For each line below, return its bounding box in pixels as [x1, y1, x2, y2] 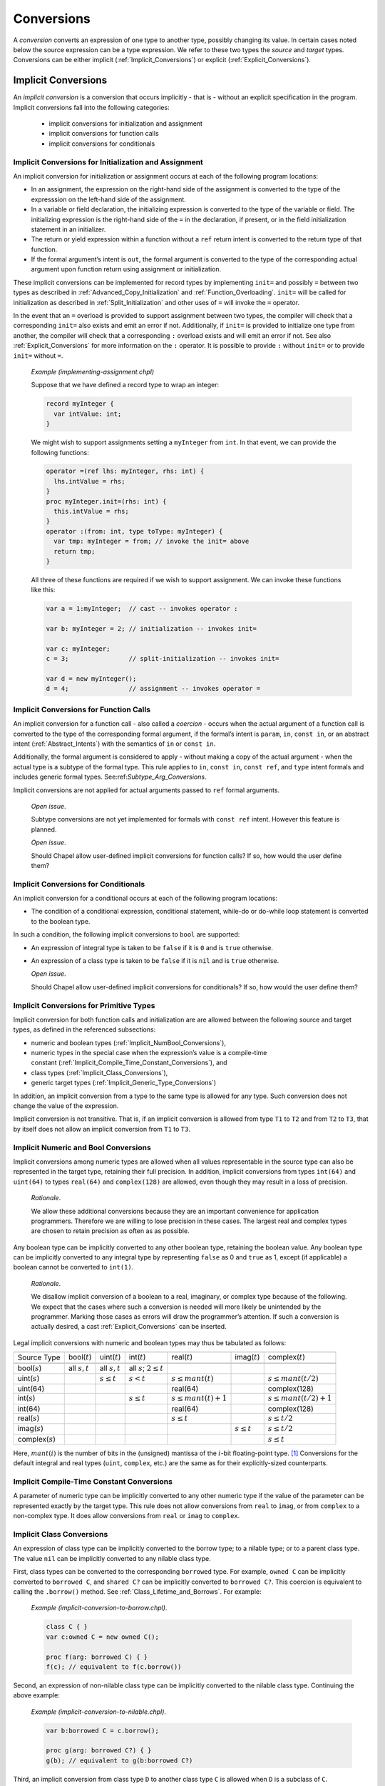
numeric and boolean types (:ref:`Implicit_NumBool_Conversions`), [31, 1038, 227, 1047]
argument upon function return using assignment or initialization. [31, 265, 221, 274]
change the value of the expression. [13, 1102, 119, 1110]
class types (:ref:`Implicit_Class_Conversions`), [31, 1068, 168, 1077]
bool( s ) [17, 1363, 42, 1373]
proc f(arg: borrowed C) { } [46, 1652, 148, 1661]
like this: [31, 586, 56, 594]
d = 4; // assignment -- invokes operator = [46, 684, 261, 693]
